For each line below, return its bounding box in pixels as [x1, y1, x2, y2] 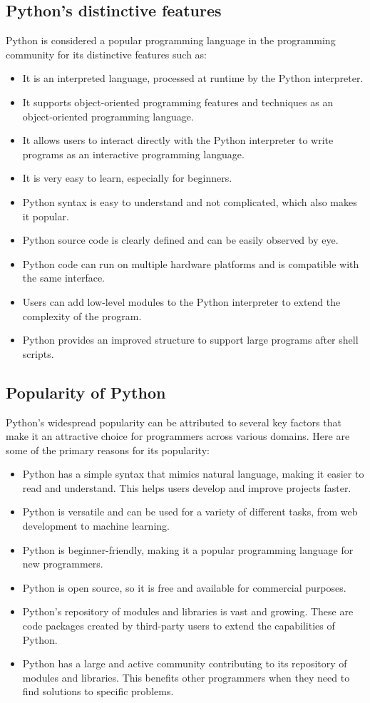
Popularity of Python [6, 381, 166, 403]
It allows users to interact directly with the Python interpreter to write [22, 133, 334, 148]
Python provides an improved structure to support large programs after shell [22, 332, 359, 347]
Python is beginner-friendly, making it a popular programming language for [22, 542, 354, 557]
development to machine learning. [22, 518, 170, 533]
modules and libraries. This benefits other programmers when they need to [22, 669, 350, 684]
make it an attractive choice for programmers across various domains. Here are [6, 429, 350, 443]
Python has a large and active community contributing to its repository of [22, 656, 347, 671]
